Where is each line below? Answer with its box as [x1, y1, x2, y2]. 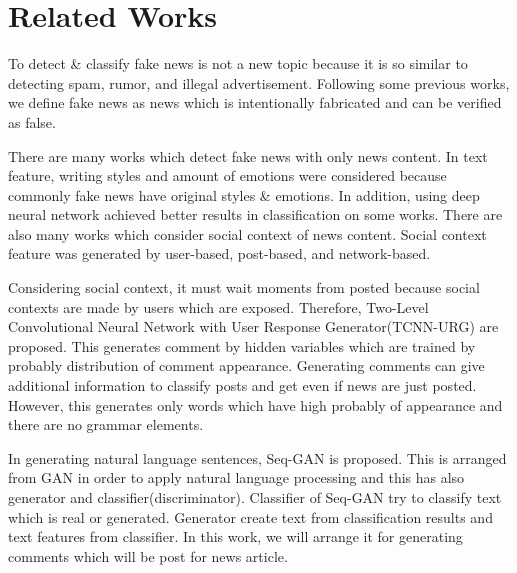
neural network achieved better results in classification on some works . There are [8, 204, 503, 225]
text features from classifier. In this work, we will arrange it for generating [8, 526, 463, 547]
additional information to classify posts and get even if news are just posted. [8, 375, 477, 396]
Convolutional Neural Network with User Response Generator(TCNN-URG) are [8, 316, 499, 337]
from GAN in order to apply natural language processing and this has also [8, 467, 465, 488]
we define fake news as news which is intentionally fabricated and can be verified [8, 92, 502, 113]
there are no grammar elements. [8, 414, 204, 435]
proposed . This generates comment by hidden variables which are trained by [8, 335, 476, 356]
